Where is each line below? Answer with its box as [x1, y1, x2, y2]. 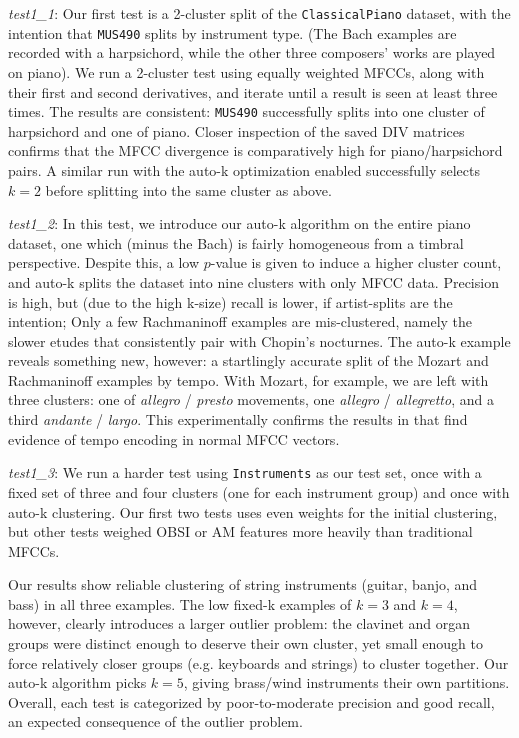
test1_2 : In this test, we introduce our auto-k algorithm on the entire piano [8, 213, 471, 234]
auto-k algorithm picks [8, 672, 147, 693]
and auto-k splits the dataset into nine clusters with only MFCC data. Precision [8, 271, 499, 292]
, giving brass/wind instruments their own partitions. [183, 672, 510, 693]
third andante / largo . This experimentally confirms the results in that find [8, 409, 468, 430]
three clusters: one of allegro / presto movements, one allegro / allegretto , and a [8, 389, 494, 410]
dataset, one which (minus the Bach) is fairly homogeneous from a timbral [8, 232, 464, 253]
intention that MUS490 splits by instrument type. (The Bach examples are [8, 22, 457, 43]
